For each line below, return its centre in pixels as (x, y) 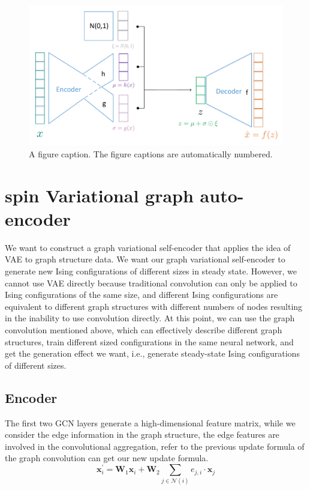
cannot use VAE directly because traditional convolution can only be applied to (151, 283)
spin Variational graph (99, 195)
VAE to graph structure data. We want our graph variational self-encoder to (145, 259)
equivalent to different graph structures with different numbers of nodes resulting (154, 306)
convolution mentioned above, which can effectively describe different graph (144, 330)
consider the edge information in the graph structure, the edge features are (142, 434)
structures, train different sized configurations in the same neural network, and (149, 341)
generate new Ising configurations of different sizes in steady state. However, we (151, 271)
